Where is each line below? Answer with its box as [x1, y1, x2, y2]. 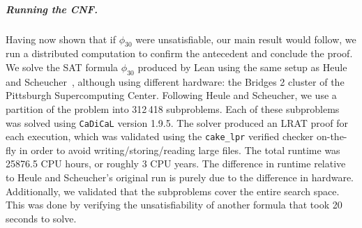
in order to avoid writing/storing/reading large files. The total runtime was [19, 142, 340, 157]
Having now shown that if [6, 31, 116, 46]
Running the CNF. [6, 1, 98, 16]
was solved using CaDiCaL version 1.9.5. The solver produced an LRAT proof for [6, 115, 348, 130]
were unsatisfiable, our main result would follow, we [135, 31, 356, 46]
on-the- [316, 129, 347, 144]
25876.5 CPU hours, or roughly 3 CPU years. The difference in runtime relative [6, 156, 346, 171]
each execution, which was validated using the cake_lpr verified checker [6, 129, 314, 144]
